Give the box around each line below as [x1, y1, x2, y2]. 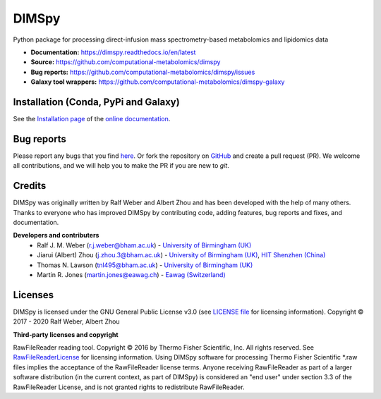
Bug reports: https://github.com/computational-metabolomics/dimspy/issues [30, 68, 255, 76]
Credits [13, 180, 47, 192]
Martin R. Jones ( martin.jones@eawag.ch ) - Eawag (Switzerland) [37, 270, 226, 278]
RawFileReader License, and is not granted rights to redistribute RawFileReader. [13, 383, 245, 391]
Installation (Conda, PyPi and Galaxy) [13, 96, 180, 108]
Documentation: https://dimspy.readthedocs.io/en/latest [30, 48, 196, 56]
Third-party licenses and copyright [13, 330, 119, 338]
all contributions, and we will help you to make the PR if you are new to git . [13, 161, 229, 170]
